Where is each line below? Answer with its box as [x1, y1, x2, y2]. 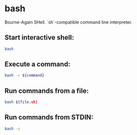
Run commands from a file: [4, 86, 89, 95]
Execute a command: [4, 60, 71, 69]
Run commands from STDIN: [4, 113, 94, 122]
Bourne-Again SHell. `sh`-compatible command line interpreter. [4, 19, 133, 25]
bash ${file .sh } [4, 100, 38, 105]
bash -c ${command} [4, 73, 45, 78]
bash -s [4, 126, 21, 131]
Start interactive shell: [4, 33, 74, 42]
